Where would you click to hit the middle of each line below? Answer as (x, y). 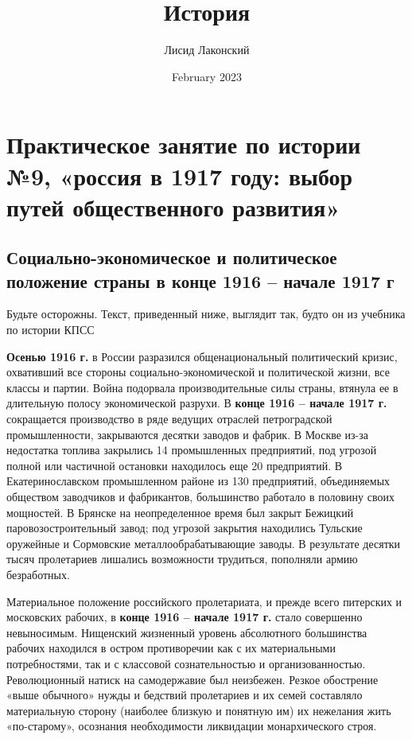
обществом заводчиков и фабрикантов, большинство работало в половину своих (200, 496)
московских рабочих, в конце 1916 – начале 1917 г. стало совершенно (185, 617)
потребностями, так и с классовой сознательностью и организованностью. (186, 663)
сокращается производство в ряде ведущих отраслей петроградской (169, 419)
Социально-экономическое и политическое (172, 257)
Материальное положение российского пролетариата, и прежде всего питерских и (204, 601)
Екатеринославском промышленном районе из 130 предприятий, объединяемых (198, 481)
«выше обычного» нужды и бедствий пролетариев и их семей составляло (185, 695)
